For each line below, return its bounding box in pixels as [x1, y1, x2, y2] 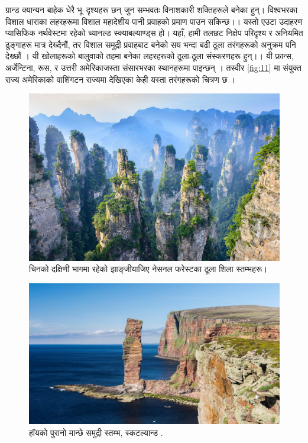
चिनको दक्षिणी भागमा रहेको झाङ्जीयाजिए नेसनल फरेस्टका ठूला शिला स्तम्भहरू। [29, 263, 268, 275]
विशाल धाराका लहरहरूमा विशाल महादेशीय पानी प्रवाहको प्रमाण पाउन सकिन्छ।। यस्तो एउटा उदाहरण [5, 15, 303, 27]
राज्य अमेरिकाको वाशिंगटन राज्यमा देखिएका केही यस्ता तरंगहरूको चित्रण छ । [5, 73, 236, 85]
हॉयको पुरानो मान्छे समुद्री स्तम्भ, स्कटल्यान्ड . [29, 426, 163, 438]
